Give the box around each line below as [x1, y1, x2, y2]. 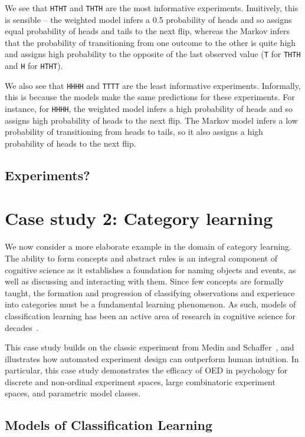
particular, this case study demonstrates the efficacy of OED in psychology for [5, 364, 288, 376]
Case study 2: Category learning [5, 206, 273, 230]
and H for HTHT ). [5, 59, 63, 72]
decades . [5, 321, 39, 333]
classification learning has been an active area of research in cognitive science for [5, 309, 296, 322]
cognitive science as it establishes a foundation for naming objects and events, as [5, 263, 296, 276]
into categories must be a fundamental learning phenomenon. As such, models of [5, 298, 296, 310]
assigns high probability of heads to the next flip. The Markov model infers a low [5, 114, 298, 126]
